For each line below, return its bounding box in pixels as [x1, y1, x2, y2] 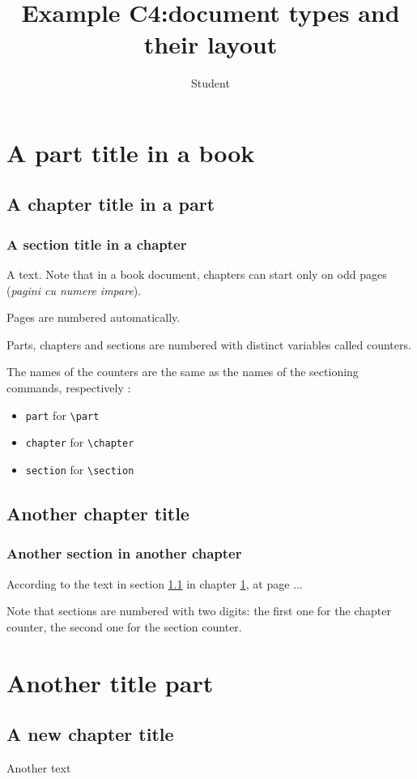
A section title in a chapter [6, 233, 187, 254]
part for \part [25, 406, 100, 423]
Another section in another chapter [6, 543, 242, 563]
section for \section [25, 460, 134, 477]
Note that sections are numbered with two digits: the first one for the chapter [6, 602, 391, 619]
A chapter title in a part [6, 191, 215, 216]
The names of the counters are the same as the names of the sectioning [6, 363, 359, 380]
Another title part [6, 666, 214, 699]
